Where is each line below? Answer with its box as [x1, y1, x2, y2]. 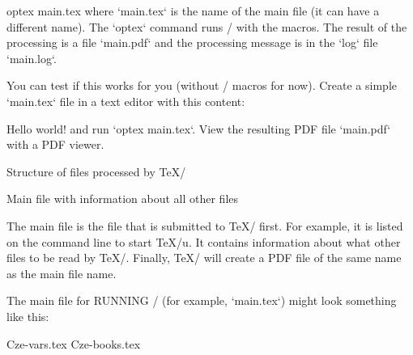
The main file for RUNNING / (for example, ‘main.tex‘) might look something [6, 292, 397, 309]
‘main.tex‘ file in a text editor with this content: [6, 92, 245, 109]
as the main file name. [6, 264, 117, 281]
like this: [6, 307, 49, 324]
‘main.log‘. [6, 49, 57, 66]
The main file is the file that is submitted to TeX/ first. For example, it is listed [6, 217, 403, 234]
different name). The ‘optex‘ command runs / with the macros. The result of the [6, 18, 407, 35]
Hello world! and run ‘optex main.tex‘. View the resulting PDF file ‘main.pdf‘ [6, 120, 391, 137]
